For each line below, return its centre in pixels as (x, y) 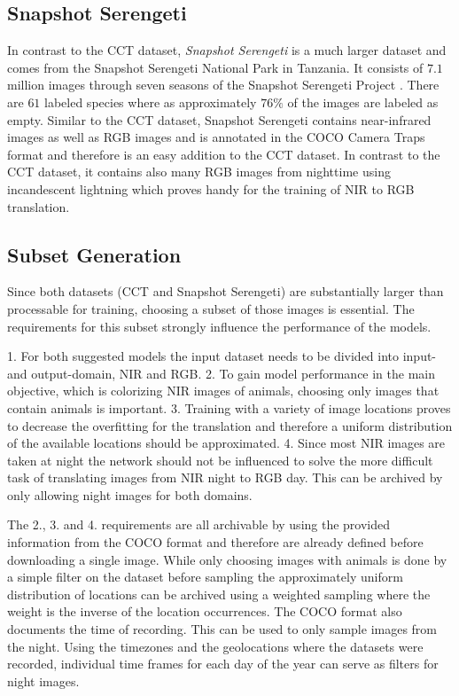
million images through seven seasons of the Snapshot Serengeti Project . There (223, 85)
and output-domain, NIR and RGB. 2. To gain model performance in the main (222, 373)
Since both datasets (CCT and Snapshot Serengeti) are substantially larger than (226, 291)
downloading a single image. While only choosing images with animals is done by (227, 559)
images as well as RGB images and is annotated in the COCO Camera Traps (216, 137)
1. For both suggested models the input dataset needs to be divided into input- (222, 356)
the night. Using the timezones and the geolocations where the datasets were (215, 646)
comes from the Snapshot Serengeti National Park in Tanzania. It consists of (215, 67)
